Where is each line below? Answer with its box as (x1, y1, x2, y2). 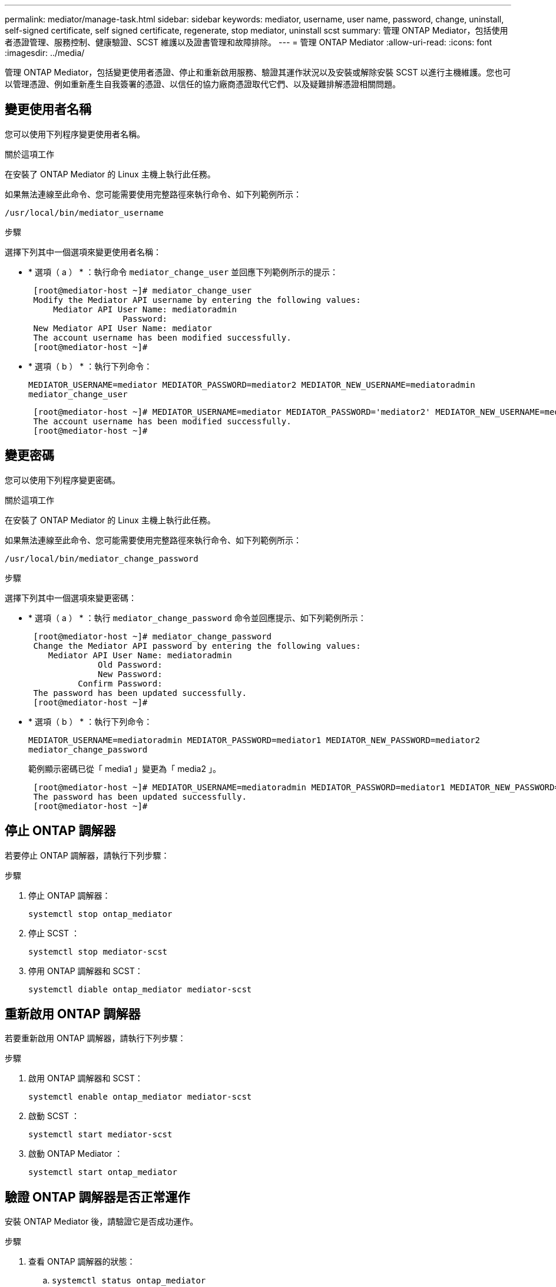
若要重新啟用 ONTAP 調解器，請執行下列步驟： (5, 1033, 186, 1044)
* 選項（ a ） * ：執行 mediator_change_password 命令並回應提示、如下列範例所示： (28, 612, 366, 623)
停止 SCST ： (28, 928, 80, 938)
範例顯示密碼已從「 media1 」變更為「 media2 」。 (28, 763, 221, 774)
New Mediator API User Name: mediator (33, 323, 212, 333)
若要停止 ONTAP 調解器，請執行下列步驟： (5, 850, 170, 860)
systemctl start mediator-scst (28, 1130, 173, 1140)
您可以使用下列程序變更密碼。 (5, 474, 120, 485)
